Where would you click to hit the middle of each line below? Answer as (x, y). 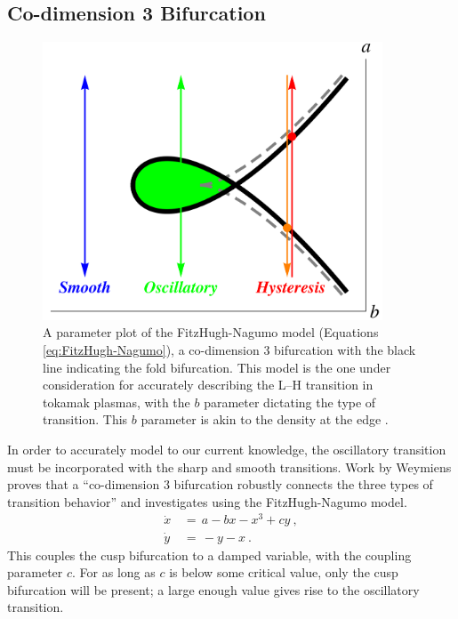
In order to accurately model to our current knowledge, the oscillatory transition (227, 449)
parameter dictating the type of (290, 402)
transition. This (85, 419)
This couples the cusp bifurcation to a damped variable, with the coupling (209, 555)
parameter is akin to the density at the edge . (265, 419)
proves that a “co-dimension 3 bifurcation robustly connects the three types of (220, 484)
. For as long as (114, 572)
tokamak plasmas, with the (117, 402)
